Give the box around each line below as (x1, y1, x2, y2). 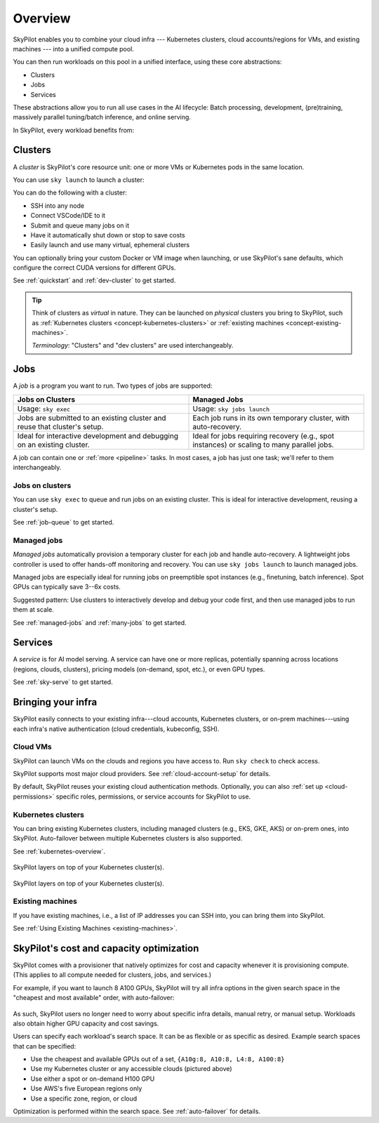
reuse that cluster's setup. (17, 421, 104, 431)
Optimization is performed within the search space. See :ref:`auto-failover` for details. (13, 1107, 261, 1116)
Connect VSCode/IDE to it (30, 211, 105, 220)
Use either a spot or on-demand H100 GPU (30, 1075, 155, 1083)
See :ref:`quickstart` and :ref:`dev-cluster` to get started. (13, 276, 176, 284)
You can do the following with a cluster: (13, 188, 128, 197)
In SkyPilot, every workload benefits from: (13, 126, 135, 134)
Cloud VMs (13, 742, 52, 751)
